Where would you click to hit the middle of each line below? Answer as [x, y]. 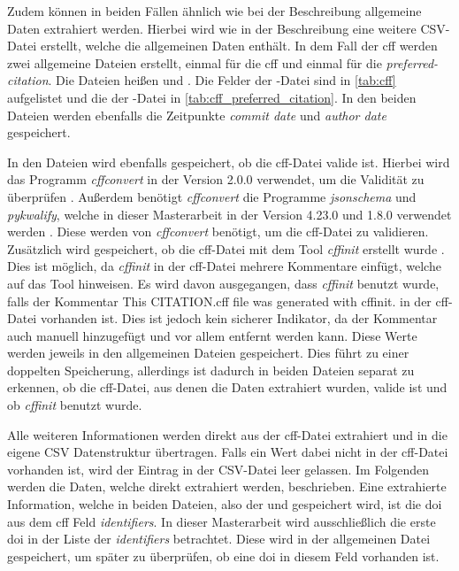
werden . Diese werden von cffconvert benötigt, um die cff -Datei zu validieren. [218, 231]
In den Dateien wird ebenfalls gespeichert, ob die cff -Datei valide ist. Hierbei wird [229, 162]
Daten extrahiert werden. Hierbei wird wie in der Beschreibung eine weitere [212, 28]
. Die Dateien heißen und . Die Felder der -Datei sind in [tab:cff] [222, 80]
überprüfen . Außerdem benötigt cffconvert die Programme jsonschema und [212, 196]
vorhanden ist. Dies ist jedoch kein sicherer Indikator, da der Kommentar [239, 318]
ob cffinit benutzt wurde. [75, 405]
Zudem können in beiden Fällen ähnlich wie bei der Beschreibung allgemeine [214, 11]
